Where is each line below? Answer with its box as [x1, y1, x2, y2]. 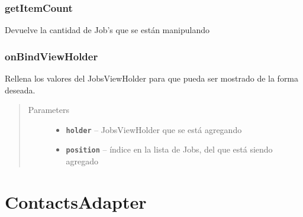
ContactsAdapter [5, 189, 147, 213]
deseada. [5, 83, 36, 96]
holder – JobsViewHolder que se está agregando [66, 123, 242, 135]
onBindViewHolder [5, 48, 98, 63]
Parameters [28, 103, 69, 116]
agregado [66, 155, 99, 167]
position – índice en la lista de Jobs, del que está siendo [66, 143, 273, 156]
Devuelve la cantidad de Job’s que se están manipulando [5, 24, 209, 36]
